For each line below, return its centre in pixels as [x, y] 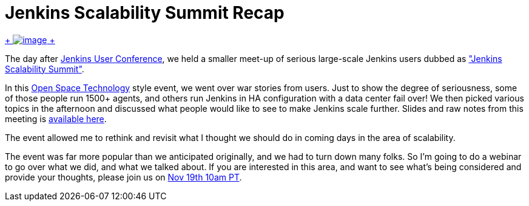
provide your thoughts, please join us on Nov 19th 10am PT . [123, 177]
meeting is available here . [56, 118]
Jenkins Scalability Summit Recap [145, 13]
